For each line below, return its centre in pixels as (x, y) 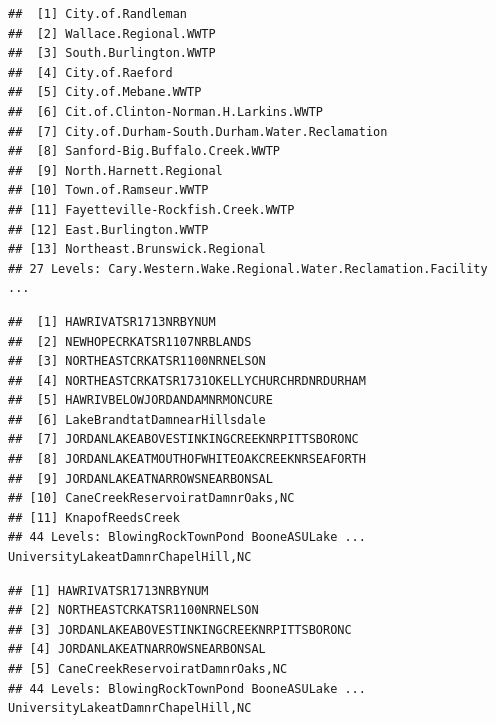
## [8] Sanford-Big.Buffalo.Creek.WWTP (144, 151)
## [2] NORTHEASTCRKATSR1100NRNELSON (133, 610)
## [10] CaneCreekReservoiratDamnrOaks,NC (151, 498)
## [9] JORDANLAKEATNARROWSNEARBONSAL (140, 478)
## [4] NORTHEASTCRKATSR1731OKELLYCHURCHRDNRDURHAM (187, 380)
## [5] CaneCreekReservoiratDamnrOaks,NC (148, 669)
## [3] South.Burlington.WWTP (112, 53)
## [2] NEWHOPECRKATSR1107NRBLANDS (130, 341)
